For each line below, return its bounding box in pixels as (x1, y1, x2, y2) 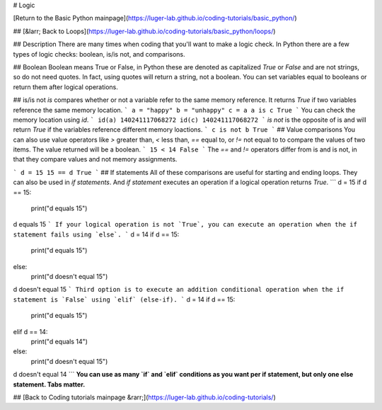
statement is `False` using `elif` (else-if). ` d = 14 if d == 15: (13, 295, 236, 304)
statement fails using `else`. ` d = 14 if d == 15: (13, 230, 180, 239)
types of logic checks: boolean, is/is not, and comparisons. (13, 50, 185, 58)
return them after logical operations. (13, 82, 118, 91)
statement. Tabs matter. (13, 380, 86, 389)
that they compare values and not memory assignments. (13, 155, 178, 164)
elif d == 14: (13, 327, 48, 336)
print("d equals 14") (30, 337, 88, 346)
